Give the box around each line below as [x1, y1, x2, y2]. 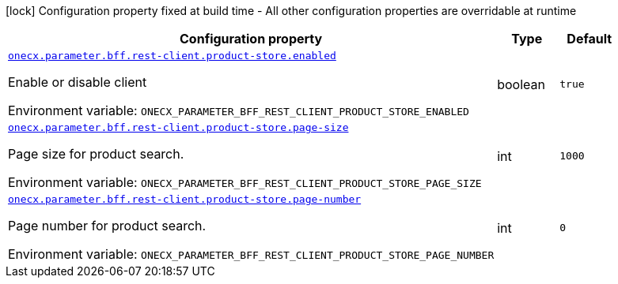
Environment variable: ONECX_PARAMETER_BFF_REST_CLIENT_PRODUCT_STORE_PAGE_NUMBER [8, 246, 495, 262]
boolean [497, 76, 545, 92]
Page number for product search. [8, 218, 207, 234]
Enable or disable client [8, 74, 147, 90]
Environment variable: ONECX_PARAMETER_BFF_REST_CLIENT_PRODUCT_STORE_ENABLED [8, 103, 469, 118]
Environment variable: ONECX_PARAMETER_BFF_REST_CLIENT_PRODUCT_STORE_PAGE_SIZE [8, 174, 482, 190]
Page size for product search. [8, 146, 184, 162]
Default [567, 31, 612, 47]
